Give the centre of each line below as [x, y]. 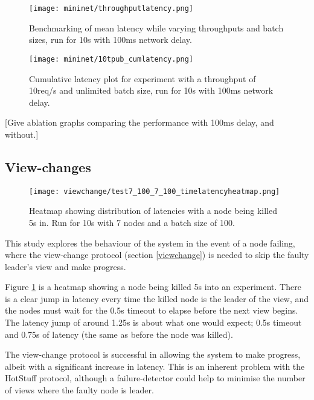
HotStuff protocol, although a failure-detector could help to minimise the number [155, 378]
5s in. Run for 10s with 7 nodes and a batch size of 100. [132, 222]
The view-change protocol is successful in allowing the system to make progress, [153, 354]
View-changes [48, 166]
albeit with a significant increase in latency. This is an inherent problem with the [155, 366]
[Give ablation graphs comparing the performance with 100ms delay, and [139, 122]
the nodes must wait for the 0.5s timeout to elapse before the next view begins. [152, 310]
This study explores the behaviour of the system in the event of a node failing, [150, 243]
